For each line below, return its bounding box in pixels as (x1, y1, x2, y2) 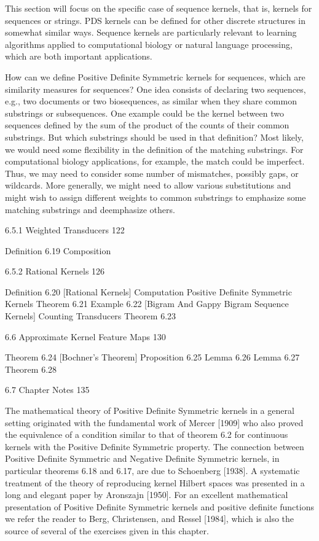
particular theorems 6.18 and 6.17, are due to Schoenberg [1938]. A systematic (5, 464, 300, 477)
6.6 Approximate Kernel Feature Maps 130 (5, 330, 166, 343)
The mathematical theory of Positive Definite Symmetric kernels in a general (5, 404, 294, 417)
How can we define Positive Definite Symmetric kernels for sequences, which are (5, 70, 305, 83)
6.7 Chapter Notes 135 (5, 383, 90, 396)
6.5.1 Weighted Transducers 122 (5, 224, 125, 236)
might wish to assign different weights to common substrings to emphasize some (5, 190, 306, 203)
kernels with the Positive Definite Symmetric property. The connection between (5, 440, 304, 453)
